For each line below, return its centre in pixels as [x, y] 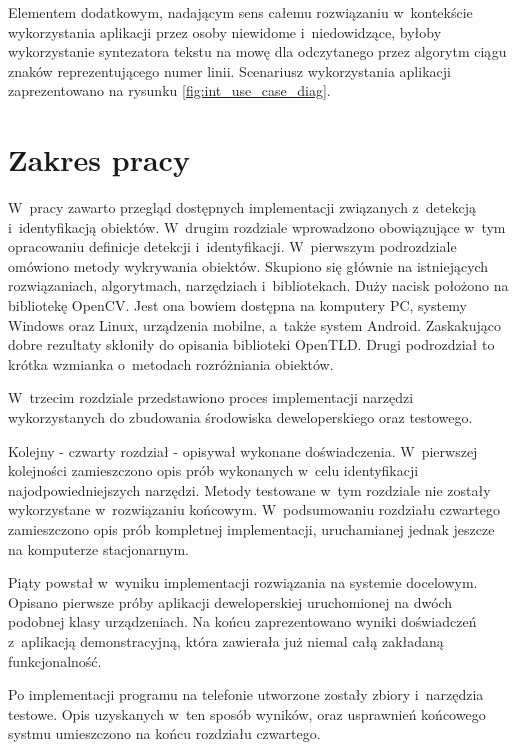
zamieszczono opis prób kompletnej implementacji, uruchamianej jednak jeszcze [251, 529]
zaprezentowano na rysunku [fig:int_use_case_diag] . [169, 90]
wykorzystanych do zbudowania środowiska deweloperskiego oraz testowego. [240, 417]
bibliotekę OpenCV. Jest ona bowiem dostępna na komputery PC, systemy [237, 305]
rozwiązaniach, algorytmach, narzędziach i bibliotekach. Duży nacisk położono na [258, 285]
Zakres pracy [99, 159]
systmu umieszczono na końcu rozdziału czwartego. [164, 733]
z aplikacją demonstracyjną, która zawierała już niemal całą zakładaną [226, 640]
